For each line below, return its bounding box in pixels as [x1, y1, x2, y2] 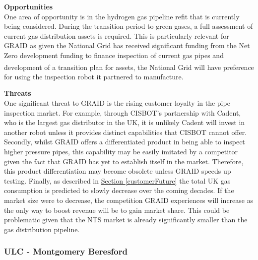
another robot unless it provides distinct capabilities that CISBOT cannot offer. [4, 127, 247, 137]
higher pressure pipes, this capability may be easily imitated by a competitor [4, 146, 238, 156]
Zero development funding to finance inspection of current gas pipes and [4, 50, 224, 60]
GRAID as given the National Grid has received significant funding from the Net [4, 40, 250, 51]
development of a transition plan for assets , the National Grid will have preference [4, 62, 254, 72]
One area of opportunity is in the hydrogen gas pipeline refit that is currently [4, 11, 240, 21]
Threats [4, 88, 31, 98]
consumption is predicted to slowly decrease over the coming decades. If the [4, 185, 234, 195]
